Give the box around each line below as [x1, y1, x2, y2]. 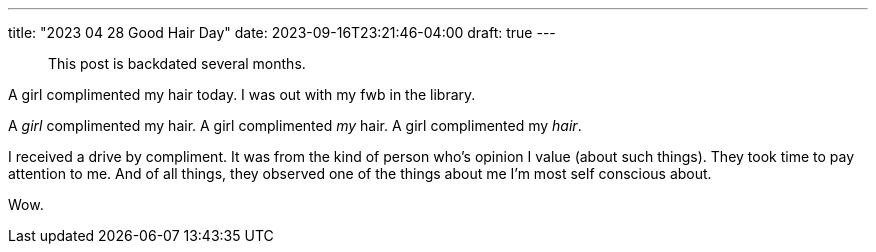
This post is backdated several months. [48, 55, 306, 72]
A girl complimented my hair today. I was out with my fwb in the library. [8, 86, 476, 103]
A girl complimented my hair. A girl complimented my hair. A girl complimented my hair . [8, 117, 582, 134]
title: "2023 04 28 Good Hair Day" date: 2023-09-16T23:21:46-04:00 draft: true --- [8, 24, 556, 41]
